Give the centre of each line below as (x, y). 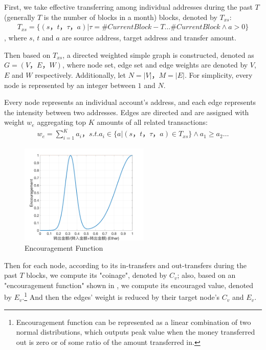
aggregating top (62, 122)
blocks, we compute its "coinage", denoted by (97, 275)
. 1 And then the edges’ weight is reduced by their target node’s (121, 296)
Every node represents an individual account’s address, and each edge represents (130, 102)
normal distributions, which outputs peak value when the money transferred (136, 332)
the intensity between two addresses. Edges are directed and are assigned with (127, 112)
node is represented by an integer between (70, 85)
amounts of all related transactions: (152, 122)
